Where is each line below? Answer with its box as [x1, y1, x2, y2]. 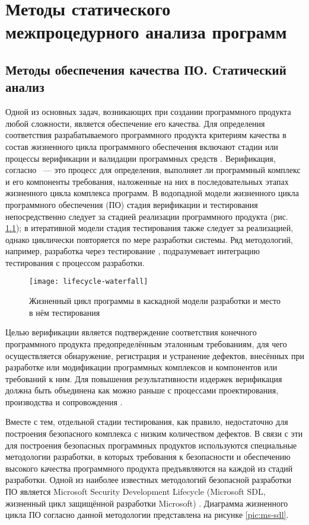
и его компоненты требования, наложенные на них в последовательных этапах [5, 175, 289, 187]
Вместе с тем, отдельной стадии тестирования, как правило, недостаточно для [5, 415, 288, 428]
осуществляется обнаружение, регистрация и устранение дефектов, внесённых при [5, 349, 304, 361]
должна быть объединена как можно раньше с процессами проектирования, [5, 384, 279, 396]
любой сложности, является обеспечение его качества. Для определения [5, 117, 265, 129]
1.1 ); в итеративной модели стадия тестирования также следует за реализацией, [5, 222, 294, 234]
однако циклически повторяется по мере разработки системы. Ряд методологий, [5, 233, 293, 245]
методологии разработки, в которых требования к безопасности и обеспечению [5, 450, 291, 463]
